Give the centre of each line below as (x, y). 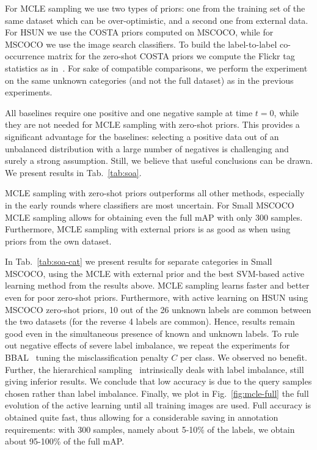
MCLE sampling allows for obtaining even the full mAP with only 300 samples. (154, 217)
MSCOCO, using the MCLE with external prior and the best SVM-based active (155, 273)
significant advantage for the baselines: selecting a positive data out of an (142, 136)
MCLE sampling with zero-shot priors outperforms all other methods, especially (155, 193)
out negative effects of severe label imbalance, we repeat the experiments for (148, 345)
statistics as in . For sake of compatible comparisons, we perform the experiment (156, 68)
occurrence (25, 56)
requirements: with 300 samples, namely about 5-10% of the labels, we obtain (150, 429)
